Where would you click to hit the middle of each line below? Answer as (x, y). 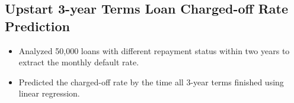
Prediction (37, 26)
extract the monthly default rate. (79, 62)
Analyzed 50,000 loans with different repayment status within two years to (154, 50)
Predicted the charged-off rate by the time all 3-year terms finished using (151, 82)
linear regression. (49, 93)
